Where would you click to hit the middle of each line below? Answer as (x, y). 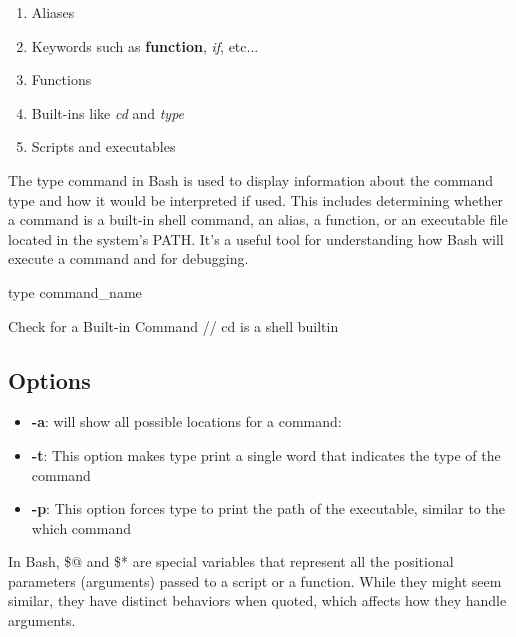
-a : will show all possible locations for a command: (186, 421)
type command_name (75, 291)
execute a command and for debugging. (128, 258)
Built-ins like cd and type (108, 112)
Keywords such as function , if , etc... (145, 45)
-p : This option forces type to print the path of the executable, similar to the (268, 508)
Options (49, 379)
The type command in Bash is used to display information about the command (251, 179)
